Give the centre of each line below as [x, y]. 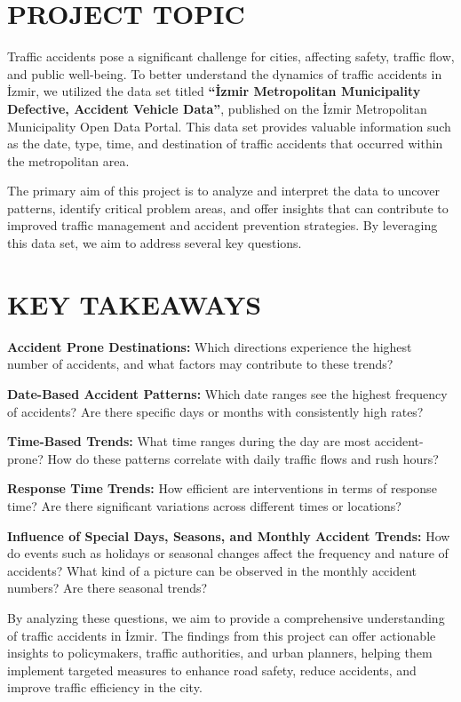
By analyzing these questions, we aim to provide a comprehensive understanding [226, 617]
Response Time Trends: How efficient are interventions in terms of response [222, 488]
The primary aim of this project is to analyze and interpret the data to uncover [223, 191]
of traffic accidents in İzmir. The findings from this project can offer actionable [222, 635]
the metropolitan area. [68, 160]
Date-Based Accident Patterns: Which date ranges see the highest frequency [227, 393]
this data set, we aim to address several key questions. [155, 243]
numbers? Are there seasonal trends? [107, 588]
